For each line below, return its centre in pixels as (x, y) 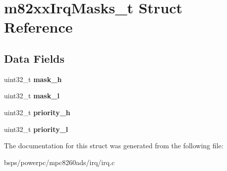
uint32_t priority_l (36, 129)
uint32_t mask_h (33, 79)
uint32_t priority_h (37, 112)
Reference (38, 27)
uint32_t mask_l (32, 96)
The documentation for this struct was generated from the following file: (114, 146)
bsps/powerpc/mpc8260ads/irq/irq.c (59, 162)
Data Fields (34, 58)
